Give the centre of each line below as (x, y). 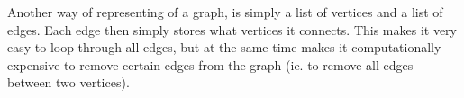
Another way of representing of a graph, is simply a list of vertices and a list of (225, 12)
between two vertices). (68, 82)
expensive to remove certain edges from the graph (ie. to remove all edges (210, 64)
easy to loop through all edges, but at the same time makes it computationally (224, 47)
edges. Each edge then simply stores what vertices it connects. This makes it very (232, 29)
